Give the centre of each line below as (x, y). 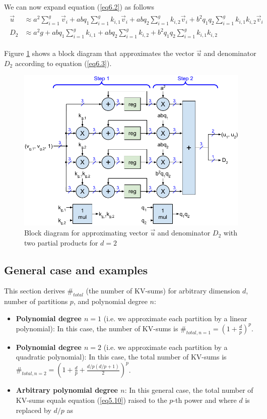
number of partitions (36, 301)
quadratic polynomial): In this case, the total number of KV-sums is (121, 357)
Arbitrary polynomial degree (67, 390)
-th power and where (205, 400)
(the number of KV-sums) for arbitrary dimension (163, 291)
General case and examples (76, 270)
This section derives (35, 291)
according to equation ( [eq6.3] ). (63, 63)
